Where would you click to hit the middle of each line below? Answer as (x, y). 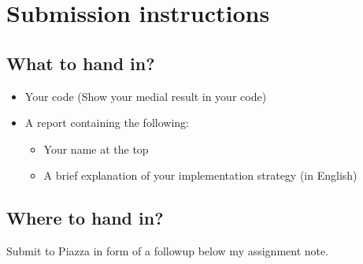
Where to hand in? (85, 218)
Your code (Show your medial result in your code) (146, 96)
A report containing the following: (107, 123)
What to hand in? (81, 63)
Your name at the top (96, 149)
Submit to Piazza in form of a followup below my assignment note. (168, 251)
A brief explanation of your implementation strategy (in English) (200, 175)
